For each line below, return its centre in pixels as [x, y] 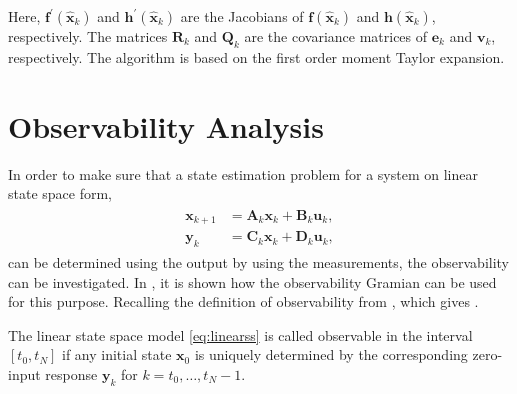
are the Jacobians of [242, 16]
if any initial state [117, 354]
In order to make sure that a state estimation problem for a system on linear [243, 173]
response [71, 374]
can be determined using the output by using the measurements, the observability [259, 262]
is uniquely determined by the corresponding [331, 354]
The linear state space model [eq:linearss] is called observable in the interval [240, 334]
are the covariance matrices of [336, 36]
